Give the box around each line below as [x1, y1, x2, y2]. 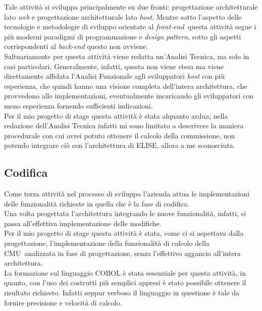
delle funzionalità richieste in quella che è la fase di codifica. [4, 198, 189, 209]
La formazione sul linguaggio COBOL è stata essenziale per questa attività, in [4, 267, 246, 278]
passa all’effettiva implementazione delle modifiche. [4, 218, 162, 228]
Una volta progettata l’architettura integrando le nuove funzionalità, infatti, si [4, 208, 246, 219]
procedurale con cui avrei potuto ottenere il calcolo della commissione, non [4, 130, 235, 140]
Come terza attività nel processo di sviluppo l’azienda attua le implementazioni [4, 188, 250, 199]
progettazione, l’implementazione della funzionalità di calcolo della [4, 238, 209, 248]
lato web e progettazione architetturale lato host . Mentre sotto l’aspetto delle [4, 11, 242, 22]
